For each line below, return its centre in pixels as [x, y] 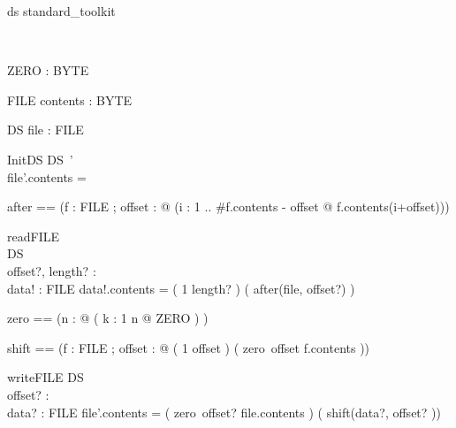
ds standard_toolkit [61, 11]
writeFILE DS [46, 377]
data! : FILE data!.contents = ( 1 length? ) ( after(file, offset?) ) [181, 288]
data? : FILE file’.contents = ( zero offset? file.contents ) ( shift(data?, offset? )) [224, 412]
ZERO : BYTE [48, 70]
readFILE [33, 236]
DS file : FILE [46, 130]
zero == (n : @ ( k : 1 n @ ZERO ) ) [108, 318]
